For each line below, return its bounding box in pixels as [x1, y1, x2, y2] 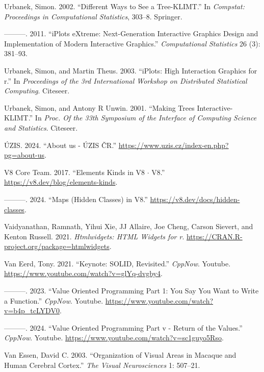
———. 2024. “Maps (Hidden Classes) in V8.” [4, 193, 148, 204]
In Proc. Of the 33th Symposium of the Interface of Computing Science [35, 112, 257, 123]
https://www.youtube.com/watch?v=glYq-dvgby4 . [4, 268, 163, 279]
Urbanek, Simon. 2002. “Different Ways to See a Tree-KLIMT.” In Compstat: [4, 1, 245, 11]
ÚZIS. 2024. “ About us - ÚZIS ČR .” [4, 139, 116, 150]
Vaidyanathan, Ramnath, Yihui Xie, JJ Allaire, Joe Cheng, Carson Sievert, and [4, 221, 253, 232]
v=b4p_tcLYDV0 [4, 305, 60, 316]
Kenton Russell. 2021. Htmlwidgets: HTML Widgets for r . [4, 231, 184, 241]
